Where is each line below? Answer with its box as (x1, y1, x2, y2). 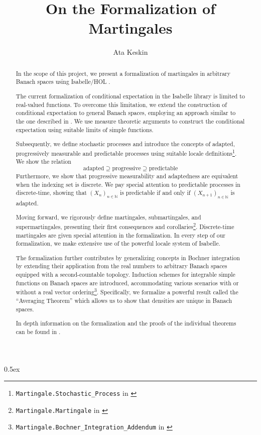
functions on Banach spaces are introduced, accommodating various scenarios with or (16, 278, 239, 287)
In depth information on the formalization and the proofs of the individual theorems (16, 319, 236, 328)
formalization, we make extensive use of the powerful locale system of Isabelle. (16, 239, 220, 248)
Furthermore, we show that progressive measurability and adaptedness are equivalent (16, 172, 238, 180)
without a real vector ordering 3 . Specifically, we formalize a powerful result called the (16, 286, 238, 296)
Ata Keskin (113, 47, 148, 57)
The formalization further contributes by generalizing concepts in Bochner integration (16, 253, 240, 262)
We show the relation (16, 157, 71, 166)
